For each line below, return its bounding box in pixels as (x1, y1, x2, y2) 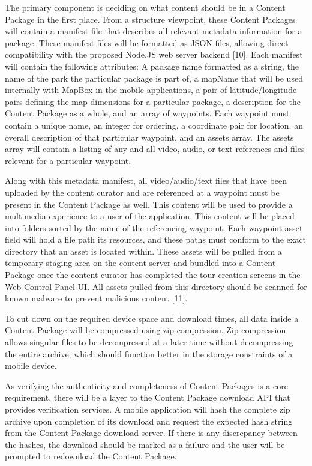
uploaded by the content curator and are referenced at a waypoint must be (5, 186, 280, 198)
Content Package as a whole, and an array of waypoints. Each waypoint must (5, 107, 290, 120)
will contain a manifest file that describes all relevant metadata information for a (5, 25, 302, 37)
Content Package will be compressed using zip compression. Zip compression (5, 324, 286, 336)
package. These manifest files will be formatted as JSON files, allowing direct (5, 36, 289, 49)
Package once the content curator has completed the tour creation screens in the (5, 268, 301, 281)
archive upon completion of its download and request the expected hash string (5, 414, 293, 427)
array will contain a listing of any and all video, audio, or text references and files (5, 142, 305, 155)
